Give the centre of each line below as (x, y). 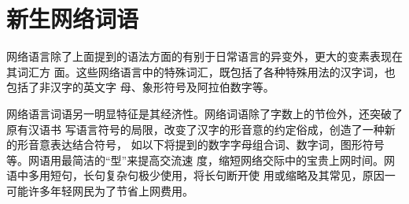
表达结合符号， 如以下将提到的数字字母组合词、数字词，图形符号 (217, 145)
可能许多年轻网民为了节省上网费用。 (100, 190)
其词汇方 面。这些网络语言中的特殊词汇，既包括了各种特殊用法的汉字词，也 (201, 71)
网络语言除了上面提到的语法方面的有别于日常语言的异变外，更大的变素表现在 (204, 56)
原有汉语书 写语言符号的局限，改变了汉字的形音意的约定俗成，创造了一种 (195, 129)
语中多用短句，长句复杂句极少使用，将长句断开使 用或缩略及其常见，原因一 (201, 175)
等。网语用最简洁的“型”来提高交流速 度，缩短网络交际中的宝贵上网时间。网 (201, 159)
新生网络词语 (73, 19)
